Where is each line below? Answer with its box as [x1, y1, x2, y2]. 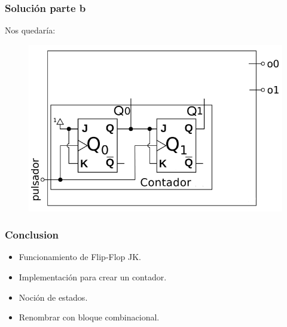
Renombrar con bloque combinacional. [19, 311, 160, 323]
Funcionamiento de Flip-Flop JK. [19, 250, 142, 263]
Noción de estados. [19, 291, 88, 303]
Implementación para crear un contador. [19, 270, 167, 283]
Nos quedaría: [5, 24, 56, 36]
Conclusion [5, 227, 59, 242]
